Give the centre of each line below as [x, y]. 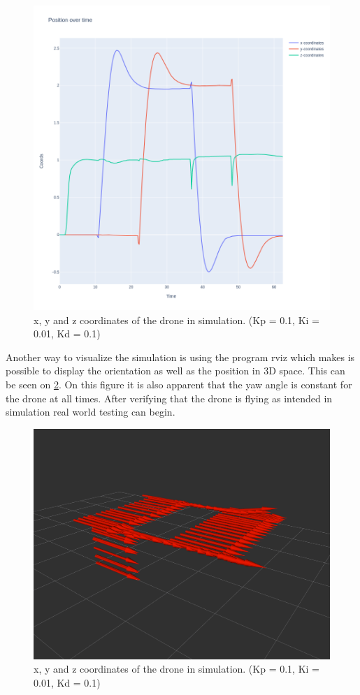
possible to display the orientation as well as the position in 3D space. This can [175, 371]
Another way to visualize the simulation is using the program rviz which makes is [180, 357]
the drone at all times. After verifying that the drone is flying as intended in [169, 398]
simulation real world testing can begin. [91, 412]
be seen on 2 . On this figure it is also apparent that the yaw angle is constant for [179, 385]
